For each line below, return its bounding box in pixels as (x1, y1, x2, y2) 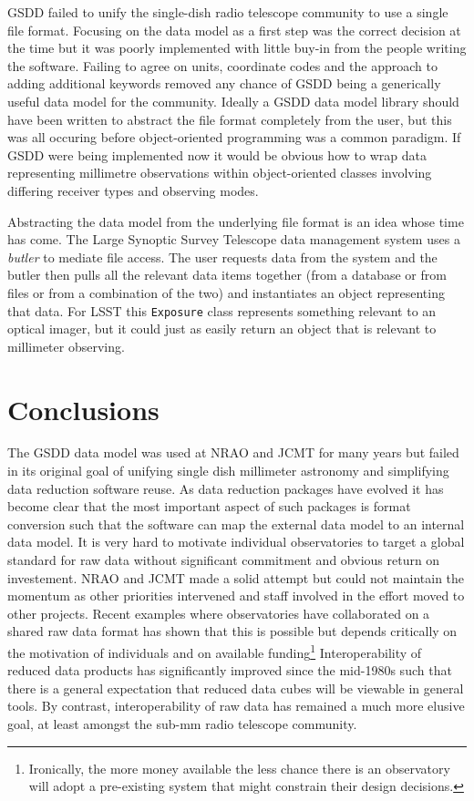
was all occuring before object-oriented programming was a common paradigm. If (7, 128, 461, 147)
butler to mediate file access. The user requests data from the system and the (7, 247, 438, 266)
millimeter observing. (7, 336, 125, 355)
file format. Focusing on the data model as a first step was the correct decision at (7, 20, 461, 39)
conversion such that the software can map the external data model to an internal (7, 514, 465, 533)
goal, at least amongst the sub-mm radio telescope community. (7, 714, 357, 734)
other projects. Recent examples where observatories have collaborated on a (7, 603, 430, 622)
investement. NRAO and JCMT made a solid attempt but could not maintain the (7, 568, 465, 587)
